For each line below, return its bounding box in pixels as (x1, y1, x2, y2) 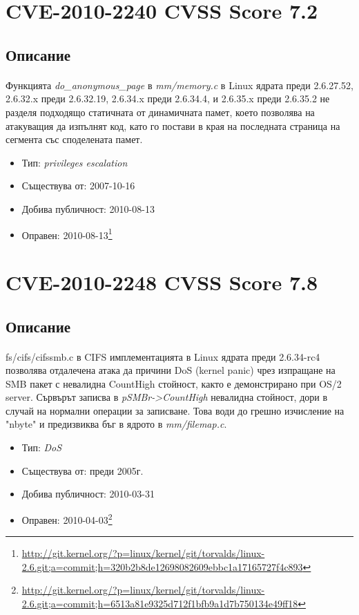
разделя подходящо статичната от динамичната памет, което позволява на (6, 104, 315, 119)
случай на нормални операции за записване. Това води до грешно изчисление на (6, 403, 345, 417)
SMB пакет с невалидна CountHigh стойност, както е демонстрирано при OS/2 (6, 376, 342, 390)
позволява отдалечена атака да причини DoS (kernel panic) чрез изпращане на (6, 363, 336, 377)
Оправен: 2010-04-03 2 (21, 510, 113, 527)
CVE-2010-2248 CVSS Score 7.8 (6, 267, 318, 296)
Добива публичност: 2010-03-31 (21, 486, 155, 501)
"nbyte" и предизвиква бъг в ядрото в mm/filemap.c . (6, 417, 227, 431)
